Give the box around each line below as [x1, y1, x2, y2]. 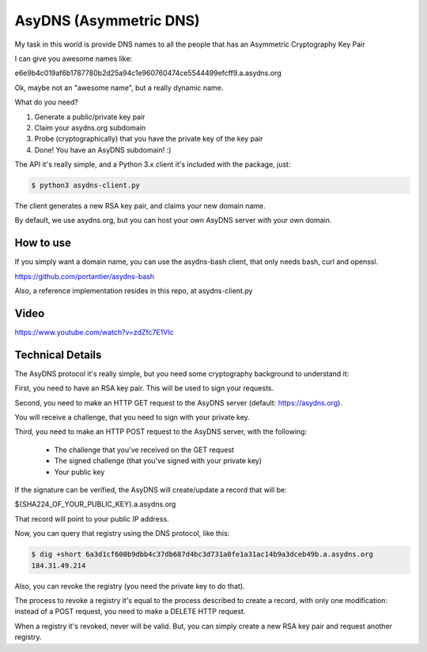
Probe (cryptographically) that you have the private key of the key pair [34, 134, 263, 144]
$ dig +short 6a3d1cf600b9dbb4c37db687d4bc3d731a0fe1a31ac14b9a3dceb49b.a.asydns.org [31, 550, 373, 559]
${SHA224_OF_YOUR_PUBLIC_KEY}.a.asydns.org [14, 499, 176, 509]
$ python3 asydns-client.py [31, 181, 140, 190]
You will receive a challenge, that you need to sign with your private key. [14, 413, 251, 422]
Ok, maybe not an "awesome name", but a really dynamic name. [14, 83, 224, 92]
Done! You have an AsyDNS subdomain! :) [34, 145, 172, 154]
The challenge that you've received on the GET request [54, 445, 235, 454]
